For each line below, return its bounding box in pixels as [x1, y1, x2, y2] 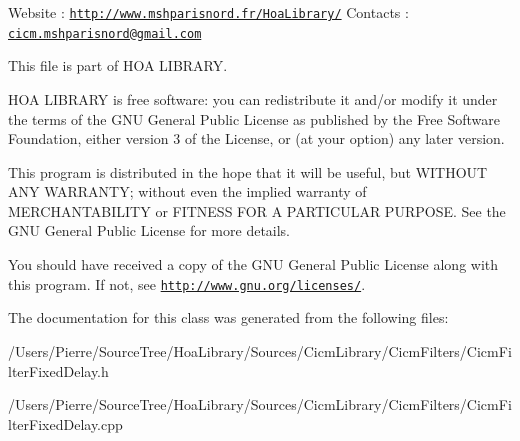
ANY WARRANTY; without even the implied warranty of [8, 181, 367, 202]
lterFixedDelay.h [8, 360, 109, 381]
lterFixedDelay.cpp [8, 413, 123, 434]
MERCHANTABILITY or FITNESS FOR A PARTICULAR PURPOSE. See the [8, 200, 506, 221]
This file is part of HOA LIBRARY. [8, 55, 228, 76]
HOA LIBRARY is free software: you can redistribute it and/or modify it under [8, 88, 498, 109]
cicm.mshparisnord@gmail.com [8, 26, 202, 41]
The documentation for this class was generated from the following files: [8, 307, 449, 328]
